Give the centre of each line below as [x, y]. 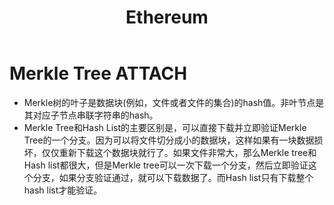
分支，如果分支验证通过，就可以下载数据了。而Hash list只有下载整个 [173, 177]
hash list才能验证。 [63, 190]
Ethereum [167, 17]
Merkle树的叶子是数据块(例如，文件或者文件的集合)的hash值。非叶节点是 [174, 102]
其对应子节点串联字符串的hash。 [91, 115]
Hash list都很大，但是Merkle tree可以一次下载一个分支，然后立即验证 [166, 165]
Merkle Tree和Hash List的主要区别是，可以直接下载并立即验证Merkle [165, 127]
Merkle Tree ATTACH [98, 73]
